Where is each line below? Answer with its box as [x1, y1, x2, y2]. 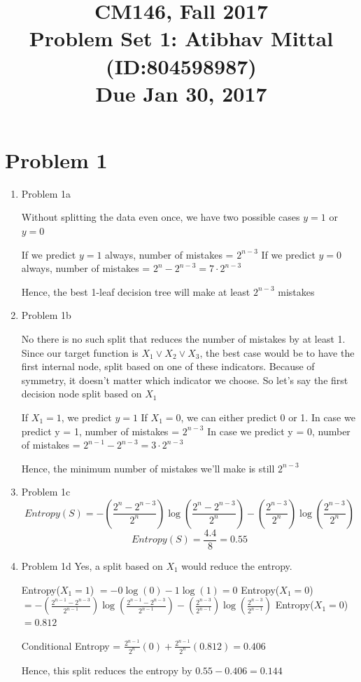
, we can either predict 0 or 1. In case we [180, 410, 355, 424]
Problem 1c [21, 484, 71, 499]
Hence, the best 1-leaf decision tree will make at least [21, 284, 250, 299]
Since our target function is [21, 345, 139, 360]
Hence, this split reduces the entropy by [21, 662, 192, 677]
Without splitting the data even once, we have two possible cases [21, 210, 300, 224]
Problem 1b [21, 308, 71, 322]
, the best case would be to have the [199, 345, 355, 360]
